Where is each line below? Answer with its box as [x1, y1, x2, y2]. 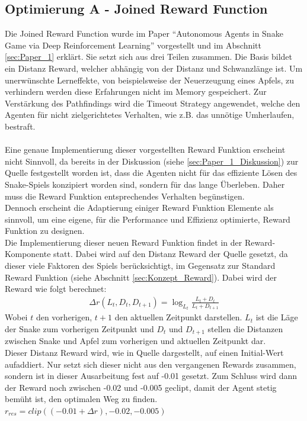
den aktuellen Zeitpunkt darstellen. [114, 311, 242, 323]
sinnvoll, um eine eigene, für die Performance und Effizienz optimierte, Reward [5, 213, 290, 225]
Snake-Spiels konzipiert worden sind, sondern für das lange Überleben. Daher [5, 178, 285, 190]
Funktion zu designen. [5, 224, 85, 237]
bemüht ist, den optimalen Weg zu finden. [5, 393, 158, 405]
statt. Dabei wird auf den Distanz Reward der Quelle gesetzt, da [53, 248, 288, 260]
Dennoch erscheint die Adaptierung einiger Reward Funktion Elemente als [5, 201, 274, 214]
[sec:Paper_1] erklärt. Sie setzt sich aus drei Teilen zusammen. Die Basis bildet [5, 50, 293, 63]
